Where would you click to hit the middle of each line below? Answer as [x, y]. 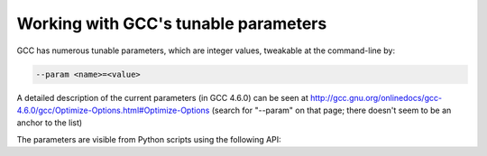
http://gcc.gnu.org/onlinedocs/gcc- [376, 97]
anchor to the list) [50, 123]
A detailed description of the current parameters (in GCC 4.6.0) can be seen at [162, 97]
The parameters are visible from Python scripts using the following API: [149, 139]
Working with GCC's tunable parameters [172, 23]
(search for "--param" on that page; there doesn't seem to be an [331, 110]
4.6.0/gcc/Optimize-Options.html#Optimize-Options [113, 110]
